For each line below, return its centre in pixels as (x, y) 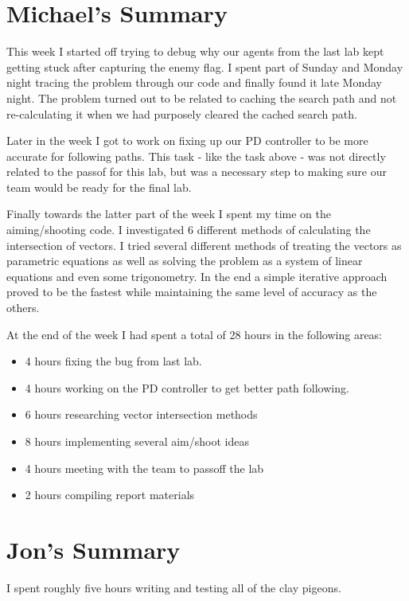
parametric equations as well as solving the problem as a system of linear (185, 261)
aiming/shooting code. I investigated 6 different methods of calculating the (189, 230)
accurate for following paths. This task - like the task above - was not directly (196, 156)
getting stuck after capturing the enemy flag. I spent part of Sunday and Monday (205, 66)
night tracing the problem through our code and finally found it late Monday (194, 82)
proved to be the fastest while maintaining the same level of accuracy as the (192, 292)
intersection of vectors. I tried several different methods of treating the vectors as (204, 245)
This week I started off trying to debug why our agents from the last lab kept (195, 51)
